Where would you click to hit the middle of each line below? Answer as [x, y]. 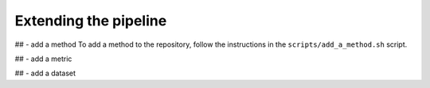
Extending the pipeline [91, 21]
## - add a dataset [45, 73]
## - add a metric [43, 59]
